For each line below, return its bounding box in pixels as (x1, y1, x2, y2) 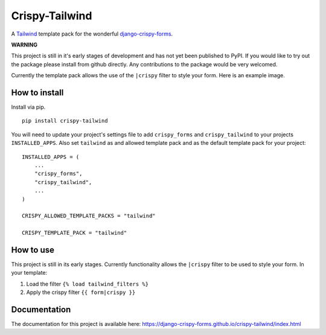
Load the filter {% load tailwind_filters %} (26, 280, 149, 287)
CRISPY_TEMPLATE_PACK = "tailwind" (22, 229, 127, 237)
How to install (11, 88, 64, 98)
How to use (11, 244, 54, 255)
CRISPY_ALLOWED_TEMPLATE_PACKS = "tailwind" (22, 212, 156, 220)
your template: (11, 269, 48, 276)
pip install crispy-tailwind (22, 118, 108, 124)
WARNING (11, 41, 37, 48)
